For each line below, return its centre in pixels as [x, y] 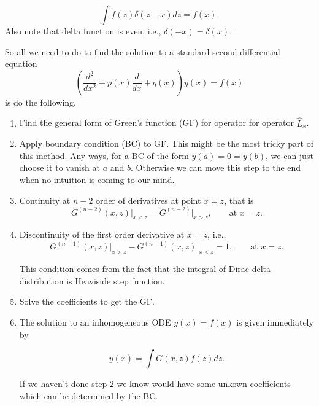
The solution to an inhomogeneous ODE [95, 322]
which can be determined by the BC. [89, 395]
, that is [239, 200]
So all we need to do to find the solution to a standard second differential [143, 51]
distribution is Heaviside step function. [92, 280]
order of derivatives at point [148, 200]
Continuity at [45, 200]
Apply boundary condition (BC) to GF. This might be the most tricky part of [166, 143]
